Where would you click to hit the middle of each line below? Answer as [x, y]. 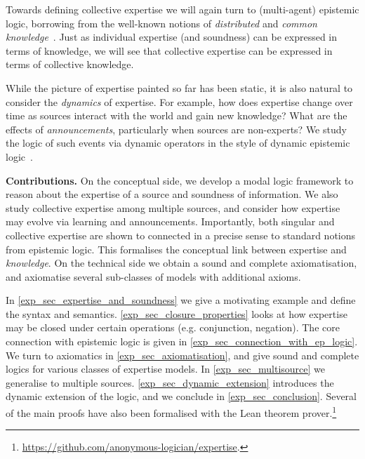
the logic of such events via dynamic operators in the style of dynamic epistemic [178, 143]
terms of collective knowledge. [70, 64]
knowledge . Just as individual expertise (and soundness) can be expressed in [172, 37]
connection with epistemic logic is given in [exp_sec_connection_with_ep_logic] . [182, 341]
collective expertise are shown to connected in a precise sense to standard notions [181, 235]
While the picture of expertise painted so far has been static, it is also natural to [179, 87]
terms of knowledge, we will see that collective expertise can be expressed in [169, 50]
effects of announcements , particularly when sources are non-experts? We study [176, 129]
